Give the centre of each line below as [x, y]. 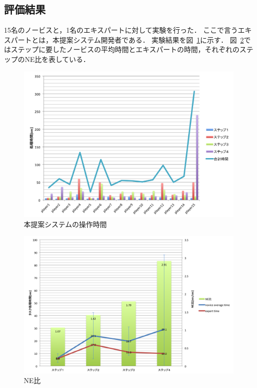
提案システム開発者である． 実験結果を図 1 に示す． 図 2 [152, 39]
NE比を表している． [57, 59]
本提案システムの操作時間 [65, 224]
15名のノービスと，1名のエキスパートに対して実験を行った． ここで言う [121, 30]
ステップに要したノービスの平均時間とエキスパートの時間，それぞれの [125, 49]
